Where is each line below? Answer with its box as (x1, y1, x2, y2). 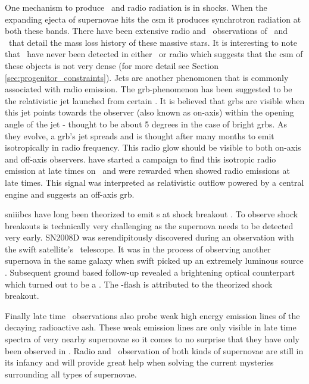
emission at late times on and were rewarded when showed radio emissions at (5, 164, 290, 177)
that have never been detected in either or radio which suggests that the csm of (5, 48, 303, 60)
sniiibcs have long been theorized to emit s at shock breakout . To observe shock (5, 208, 298, 220)
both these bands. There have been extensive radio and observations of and (5, 24, 288, 37)
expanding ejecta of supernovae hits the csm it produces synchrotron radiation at (5, 13, 301, 25)
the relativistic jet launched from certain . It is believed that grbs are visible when (5, 94, 305, 107)
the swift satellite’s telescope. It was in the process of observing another (5, 242, 271, 255)
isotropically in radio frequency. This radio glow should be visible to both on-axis (5, 141, 301, 154)
